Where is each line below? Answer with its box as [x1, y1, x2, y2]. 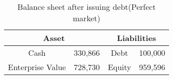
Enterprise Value [8, 61, 66, 73]
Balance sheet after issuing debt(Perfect [17, 1, 156, 12]
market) [73, 12, 100, 24]
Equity [107, 61, 131, 73]
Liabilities [117, 32, 156, 43]
